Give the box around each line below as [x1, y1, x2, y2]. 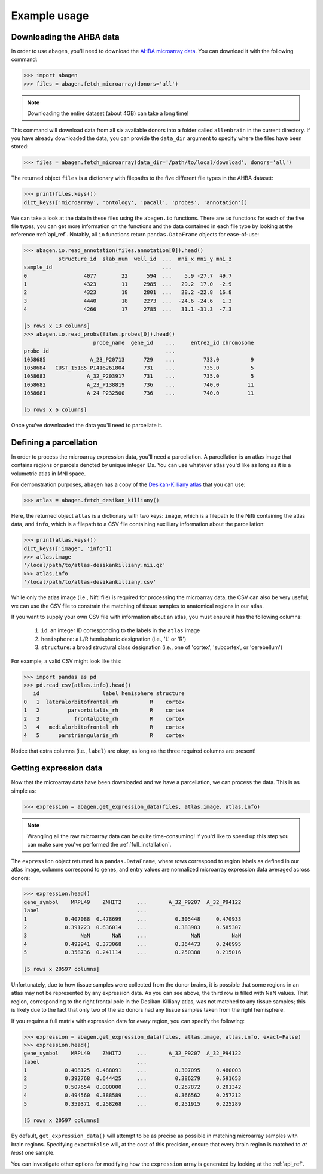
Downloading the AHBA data [11, 32, 120, 42]
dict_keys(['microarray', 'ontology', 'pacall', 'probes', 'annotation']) [23, 199, 248, 206]
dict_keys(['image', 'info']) [23, 545, 112, 552]
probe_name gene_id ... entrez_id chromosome [93, 339, 254, 346]
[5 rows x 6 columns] [23, 406, 87, 413]
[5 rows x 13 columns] [23, 322, 90, 329]
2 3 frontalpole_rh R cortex [23, 715, 185, 722]
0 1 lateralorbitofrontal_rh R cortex [23, 698, 185, 705]
